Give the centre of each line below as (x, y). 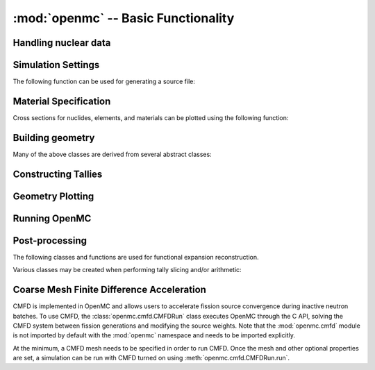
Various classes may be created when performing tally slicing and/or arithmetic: (127, 270)
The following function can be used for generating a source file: (104, 82)
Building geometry (54, 138)
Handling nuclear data (62, 43)
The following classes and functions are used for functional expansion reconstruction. (136, 257)
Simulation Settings (56, 65)
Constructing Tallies (58, 174)
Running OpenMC (52, 218)
